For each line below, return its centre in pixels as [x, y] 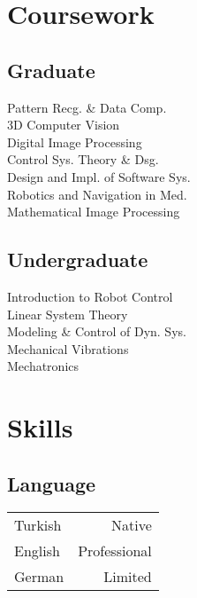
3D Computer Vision [64, 125]
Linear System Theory [68, 314]
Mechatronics [43, 366]
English [37, 551]
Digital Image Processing [75, 142]
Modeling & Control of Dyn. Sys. [97, 331]
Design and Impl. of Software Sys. [99, 176]
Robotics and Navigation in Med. [97, 194]
